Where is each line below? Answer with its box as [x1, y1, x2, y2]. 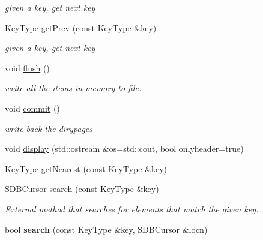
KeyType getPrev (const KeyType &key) [5, 21, 157, 34]
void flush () [5, 61, 50, 74]
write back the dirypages [5, 122, 92, 134]
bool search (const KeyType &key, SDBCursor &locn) [5, 223, 208, 235]
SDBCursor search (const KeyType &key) [5, 182, 159, 195]
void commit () [5, 101, 60, 114]
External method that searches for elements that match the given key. [5, 202, 259, 215]
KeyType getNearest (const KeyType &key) [5, 162, 168, 175]
